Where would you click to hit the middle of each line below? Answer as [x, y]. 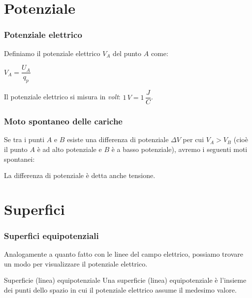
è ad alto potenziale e [69, 149]
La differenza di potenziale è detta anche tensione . [80, 175]
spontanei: [19, 159]
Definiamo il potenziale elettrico [52, 53]
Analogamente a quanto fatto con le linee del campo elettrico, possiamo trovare [124, 254]
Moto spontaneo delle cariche [63, 121]
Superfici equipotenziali [51, 236]
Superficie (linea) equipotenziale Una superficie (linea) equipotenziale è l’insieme [125, 280]
